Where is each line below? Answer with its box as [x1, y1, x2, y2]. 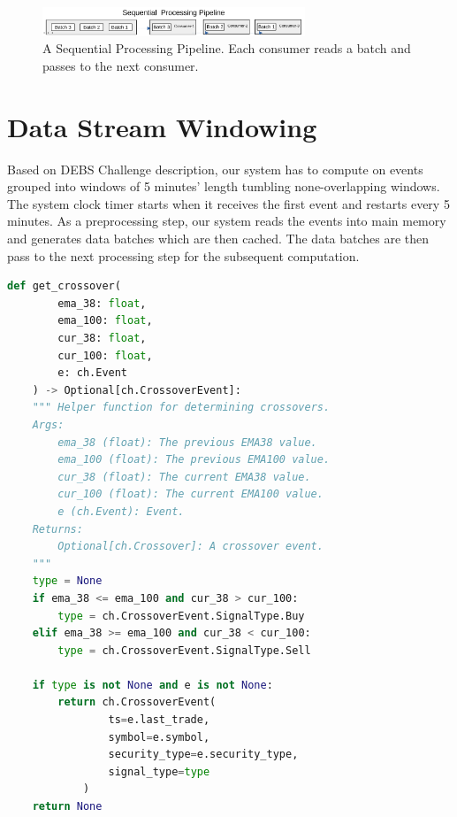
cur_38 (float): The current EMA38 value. [57, 470, 311, 483]
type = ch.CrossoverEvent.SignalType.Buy [57, 609, 305, 622]
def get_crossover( [7, 280, 121, 293]
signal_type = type [108, 765, 210, 778]
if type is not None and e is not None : [32, 678, 273, 691]
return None [32, 800, 103, 813]
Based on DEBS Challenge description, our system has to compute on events [7, 159, 423, 178]
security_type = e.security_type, [108, 748, 299, 761]
